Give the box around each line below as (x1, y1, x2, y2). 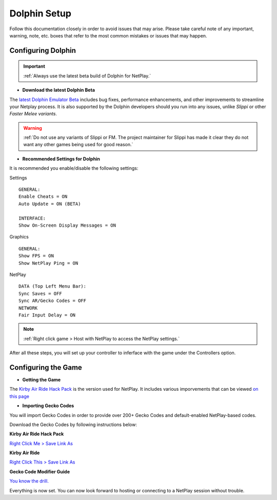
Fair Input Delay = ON (18, 312, 76, 318)
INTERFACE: (18, 215, 46, 221)
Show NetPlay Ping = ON (18, 260, 78, 266)
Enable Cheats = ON (18, 194, 68, 199)
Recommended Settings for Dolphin (22, 155, 100, 162)
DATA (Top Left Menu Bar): (18, 284, 87, 289)
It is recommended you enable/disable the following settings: (9, 165, 138, 171)
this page (9, 393, 29, 399)
